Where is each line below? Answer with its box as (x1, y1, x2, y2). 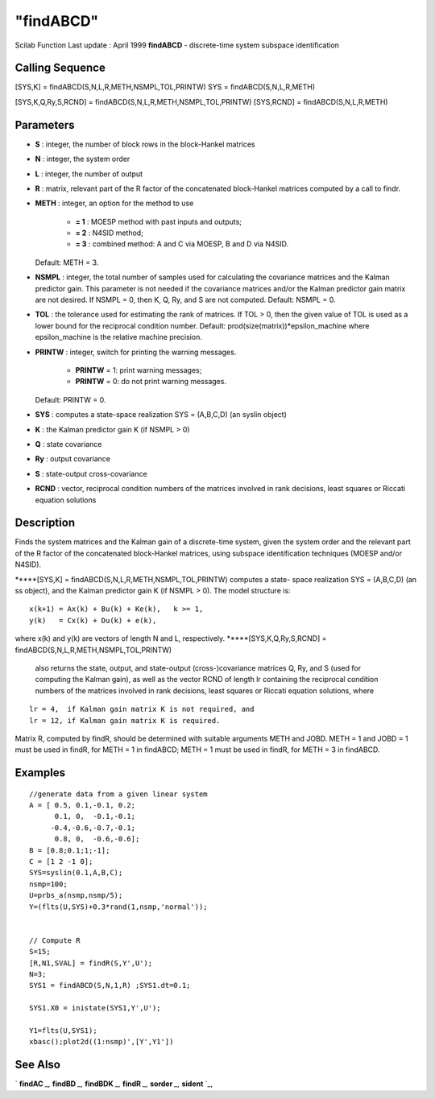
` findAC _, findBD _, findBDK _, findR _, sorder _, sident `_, (14, 1079, 213, 1089)
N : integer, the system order (35, 154, 130, 164)
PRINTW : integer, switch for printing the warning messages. (35, 347, 237, 357)
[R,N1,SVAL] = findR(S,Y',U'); (29, 958, 153, 968)
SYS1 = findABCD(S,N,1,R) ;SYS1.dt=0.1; (29, 981, 191, 990)
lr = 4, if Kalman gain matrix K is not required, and (29, 704, 255, 714)
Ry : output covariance (35, 454, 111, 464)
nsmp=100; (29, 879, 68, 889)
